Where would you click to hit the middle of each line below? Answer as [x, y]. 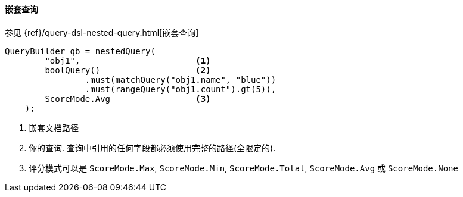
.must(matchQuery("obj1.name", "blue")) [181, 79]
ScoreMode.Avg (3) [128, 98]
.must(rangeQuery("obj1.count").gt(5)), [181, 89]
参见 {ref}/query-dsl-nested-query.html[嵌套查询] [102, 32]
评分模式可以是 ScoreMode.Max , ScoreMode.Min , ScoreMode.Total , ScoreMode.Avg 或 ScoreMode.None [243, 168]
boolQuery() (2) [128, 70]
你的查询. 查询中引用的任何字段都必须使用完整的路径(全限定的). [152, 148]
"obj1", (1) [128, 60]
